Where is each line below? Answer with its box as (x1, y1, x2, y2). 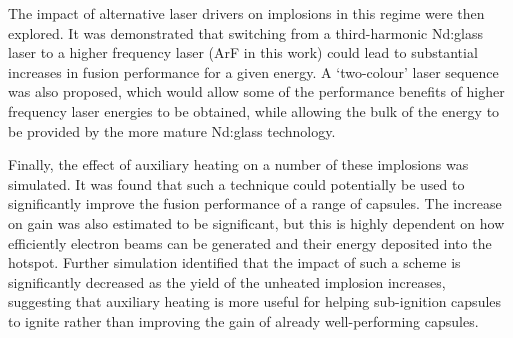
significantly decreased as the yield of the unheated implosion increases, (8, 271, 446, 292)
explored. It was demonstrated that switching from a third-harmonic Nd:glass (8, 22, 484, 43)
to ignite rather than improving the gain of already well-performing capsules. (8, 310, 479, 331)
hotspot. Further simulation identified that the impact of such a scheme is (8, 252, 461, 273)
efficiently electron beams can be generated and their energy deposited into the (8, 232, 492, 253)
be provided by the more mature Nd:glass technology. (8, 120, 336, 141)
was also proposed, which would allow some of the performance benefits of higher (8, 81, 505, 102)
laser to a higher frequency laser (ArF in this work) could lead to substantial (8, 42, 478, 63)
